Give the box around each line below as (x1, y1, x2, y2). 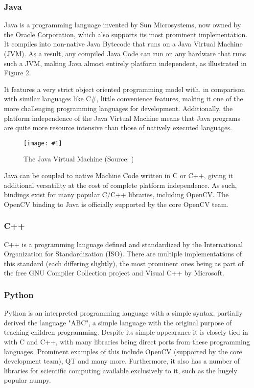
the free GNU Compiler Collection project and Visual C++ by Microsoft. (4, 268, 224, 278)
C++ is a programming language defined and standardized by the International (4, 239, 243, 249)
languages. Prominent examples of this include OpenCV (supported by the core (4, 346, 242, 356)
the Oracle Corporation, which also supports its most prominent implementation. (4, 29, 248, 39)
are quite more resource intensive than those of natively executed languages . (4, 122, 232, 133)
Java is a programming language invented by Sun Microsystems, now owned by (4, 20, 241, 30)
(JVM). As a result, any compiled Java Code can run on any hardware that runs (4, 48, 246, 58)
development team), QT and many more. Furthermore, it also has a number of (4, 356, 240, 366)
